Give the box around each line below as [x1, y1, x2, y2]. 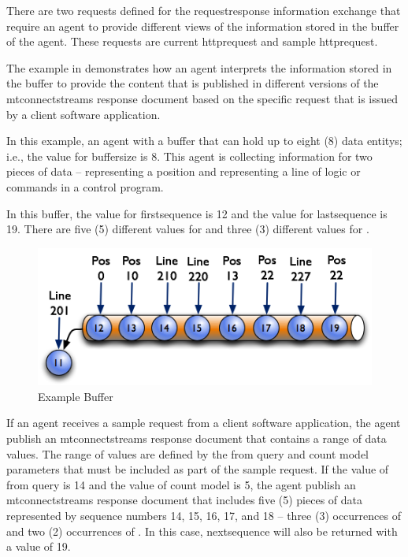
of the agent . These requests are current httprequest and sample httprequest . [6, 33, 378, 50]
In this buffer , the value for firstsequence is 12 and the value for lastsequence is [6, 205, 388, 221]
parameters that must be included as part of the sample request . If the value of [6, 461, 389, 477]
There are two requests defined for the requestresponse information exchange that [6, 2, 401, 18]
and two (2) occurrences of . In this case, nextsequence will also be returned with [6, 522, 398, 539]
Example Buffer [38, 388, 113, 404]
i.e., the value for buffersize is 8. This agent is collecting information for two [6, 147, 373, 164]
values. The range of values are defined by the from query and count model [6, 445, 369, 462]
